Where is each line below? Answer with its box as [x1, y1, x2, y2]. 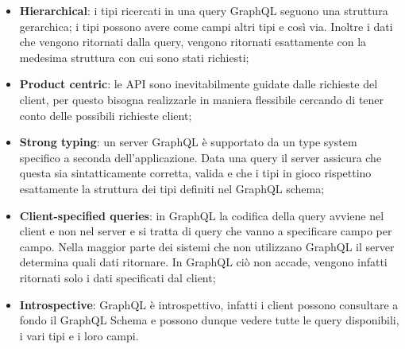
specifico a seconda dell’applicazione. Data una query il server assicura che [19, 149, 382, 165]
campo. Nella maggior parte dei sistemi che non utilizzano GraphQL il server [19, 238, 395, 254]
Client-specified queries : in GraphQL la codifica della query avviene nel [19, 207, 384, 223]
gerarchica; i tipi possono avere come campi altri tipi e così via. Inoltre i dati [19, 17, 393, 34]
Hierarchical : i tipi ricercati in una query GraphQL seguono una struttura [19, 2, 388, 18]
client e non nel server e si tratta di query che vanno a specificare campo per [19, 223, 392, 239]
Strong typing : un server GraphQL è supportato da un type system [19, 134, 357, 150]
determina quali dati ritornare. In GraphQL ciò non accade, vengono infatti [19, 254, 388, 270]
